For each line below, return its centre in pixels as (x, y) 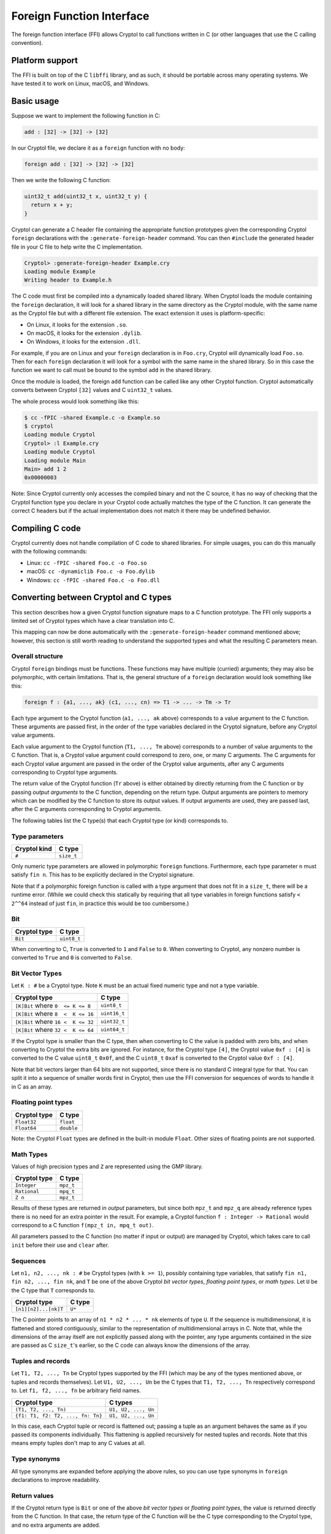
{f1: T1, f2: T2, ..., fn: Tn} (59, 1415)
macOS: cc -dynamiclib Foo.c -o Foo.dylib (91, 571)
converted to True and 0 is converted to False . (72, 958)
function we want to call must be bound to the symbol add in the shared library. (112, 370)
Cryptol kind (33, 849)
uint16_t (112, 1013)
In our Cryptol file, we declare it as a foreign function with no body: (98, 148)
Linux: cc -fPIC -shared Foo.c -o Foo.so (87, 563)
